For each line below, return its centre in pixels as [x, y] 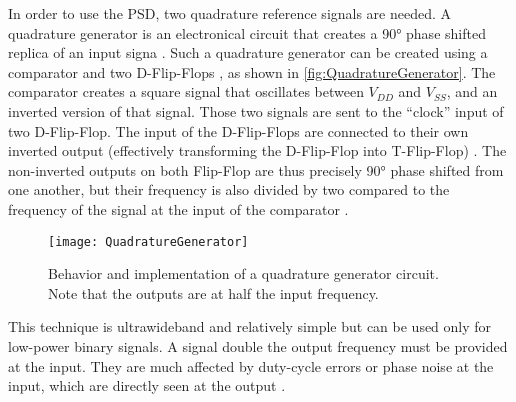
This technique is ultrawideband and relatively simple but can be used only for [250, 326]
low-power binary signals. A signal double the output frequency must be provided [258, 345]
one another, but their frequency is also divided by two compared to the [229, 189]
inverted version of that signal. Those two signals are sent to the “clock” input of [256, 110]
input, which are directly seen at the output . [147, 385]
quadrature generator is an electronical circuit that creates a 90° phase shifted [247, 32]
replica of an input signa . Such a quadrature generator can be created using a [248, 52]
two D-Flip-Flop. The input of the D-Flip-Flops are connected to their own [238, 130]
